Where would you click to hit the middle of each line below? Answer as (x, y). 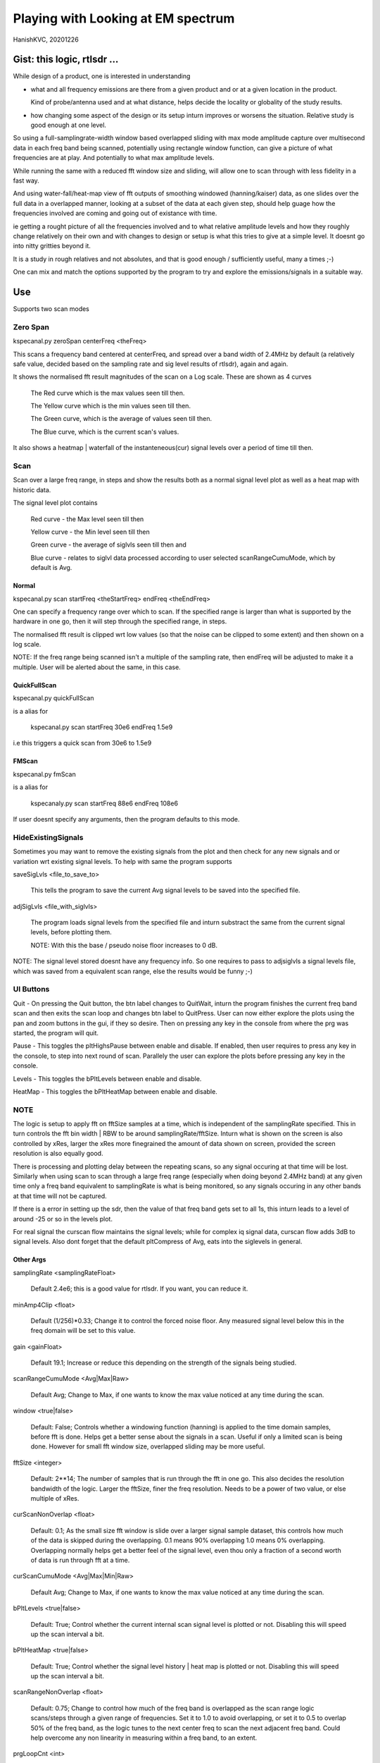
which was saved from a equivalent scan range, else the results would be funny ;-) (133, 971)
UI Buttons (31, 989)
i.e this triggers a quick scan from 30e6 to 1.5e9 (82, 743)
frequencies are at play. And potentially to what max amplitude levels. (114, 158)
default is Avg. (51, 568)
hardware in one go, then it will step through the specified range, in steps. (120, 621)
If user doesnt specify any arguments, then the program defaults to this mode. (126, 819)
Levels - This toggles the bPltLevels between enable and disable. (107, 1078)
